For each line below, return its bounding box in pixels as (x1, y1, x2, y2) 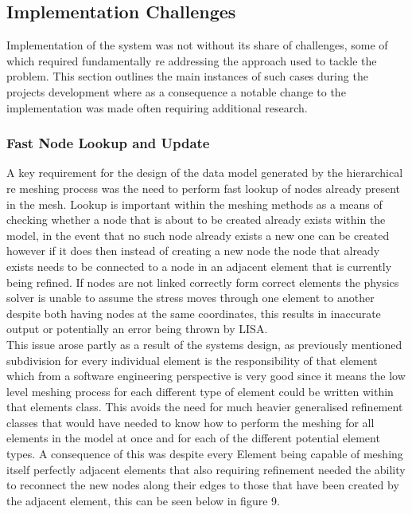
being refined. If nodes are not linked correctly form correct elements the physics (6, 273, 399, 290)
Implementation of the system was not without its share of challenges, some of (6, 37, 388, 53)
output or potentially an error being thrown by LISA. (6, 320, 268, 337)
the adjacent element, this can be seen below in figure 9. (6, 492, 280, 508)
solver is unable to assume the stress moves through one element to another (6, 289, 375, 306)
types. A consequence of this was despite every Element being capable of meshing (6, 445, 403, 462)
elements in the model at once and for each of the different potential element (6, 430, 380, 446)
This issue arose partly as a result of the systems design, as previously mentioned (6, 335, 402, 352)
